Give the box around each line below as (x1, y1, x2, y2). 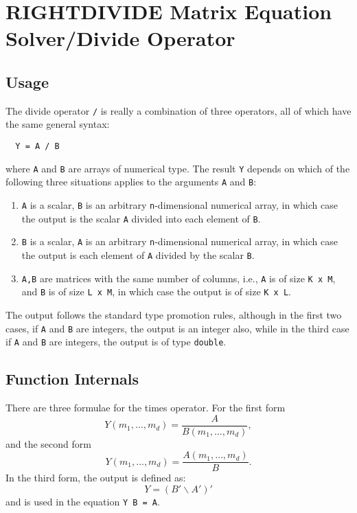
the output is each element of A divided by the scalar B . (21, 247, 255, 262)
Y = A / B (15, 141, 60, 152)
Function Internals (5, 368, 139, 389)
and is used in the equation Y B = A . (5, 494, 160, 508)
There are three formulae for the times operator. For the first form (5, 400, 286, 415)
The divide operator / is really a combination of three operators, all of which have (5, 103, 352, 117)
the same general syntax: (5, 117, 110, 131)
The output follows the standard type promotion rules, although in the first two (5, 307, 342, 321)
